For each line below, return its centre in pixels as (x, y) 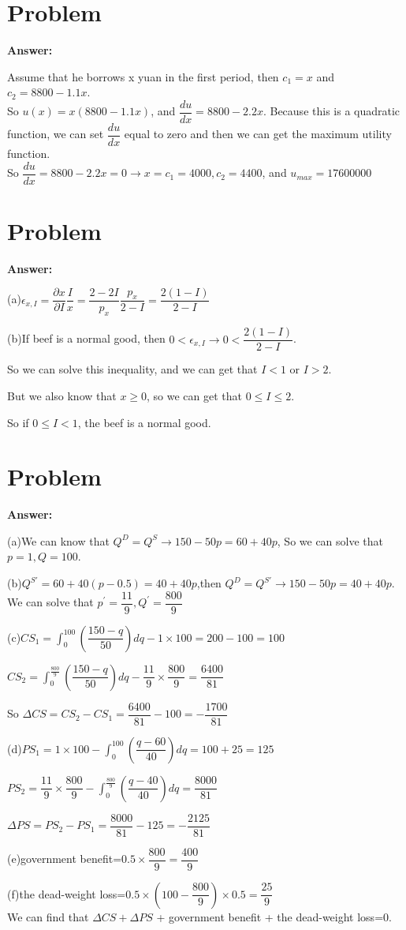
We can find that (48, 916)
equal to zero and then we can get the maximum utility (258, 134)
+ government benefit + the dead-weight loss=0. (274, 916)
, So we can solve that (330, 540)
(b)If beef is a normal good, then (86, 338)
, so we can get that (195, 395)
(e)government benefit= (65, 859)
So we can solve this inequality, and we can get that (132, 369)
